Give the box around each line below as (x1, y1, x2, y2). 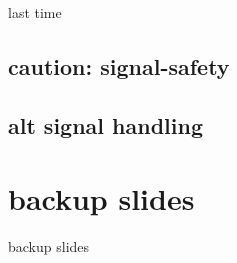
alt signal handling (8, 109, 203, 140)
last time (8, 2, 62, 22)
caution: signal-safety (8, 50, 230, 81)
